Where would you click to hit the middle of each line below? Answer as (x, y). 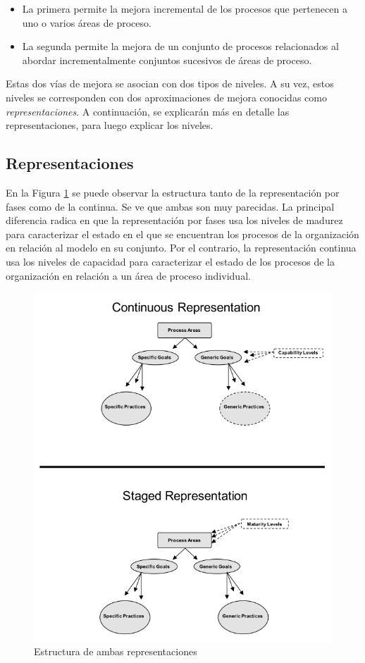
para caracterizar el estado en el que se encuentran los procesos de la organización (182, 234)
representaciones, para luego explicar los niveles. (110, 125)
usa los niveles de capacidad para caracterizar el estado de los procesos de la (170, 261)
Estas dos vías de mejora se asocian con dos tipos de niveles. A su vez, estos (170, 83)
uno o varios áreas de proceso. (87, 22)
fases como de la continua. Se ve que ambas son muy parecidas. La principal (170, 206)
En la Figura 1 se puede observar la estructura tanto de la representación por (173, 192)
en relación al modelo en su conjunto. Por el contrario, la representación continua (181, 248)
